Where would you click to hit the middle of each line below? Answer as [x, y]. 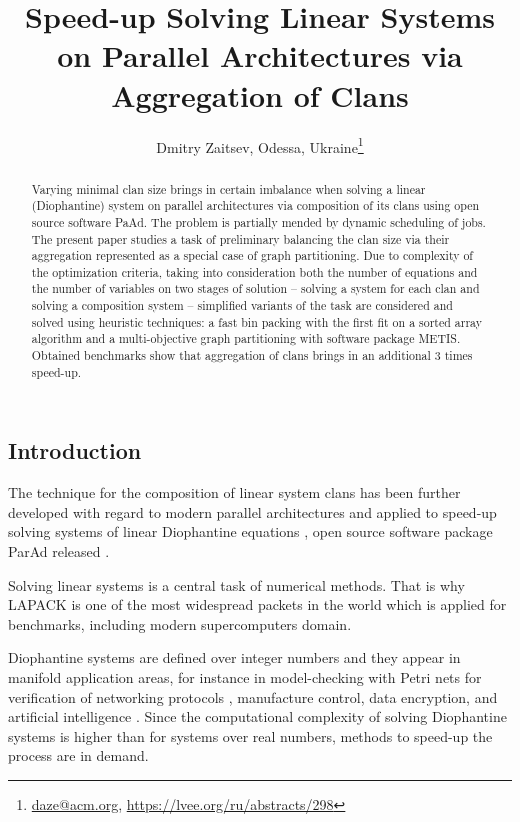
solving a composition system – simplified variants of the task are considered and [242, 305]
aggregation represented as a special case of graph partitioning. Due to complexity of [252, 255]
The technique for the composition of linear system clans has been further [234, 492]
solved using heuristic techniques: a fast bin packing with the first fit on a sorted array [256, 321]
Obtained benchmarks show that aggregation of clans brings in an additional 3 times [252, 355]
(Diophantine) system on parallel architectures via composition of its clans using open [255, 205]
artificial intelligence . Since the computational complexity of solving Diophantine [257, 716]
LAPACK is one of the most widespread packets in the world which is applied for [257, 604]
